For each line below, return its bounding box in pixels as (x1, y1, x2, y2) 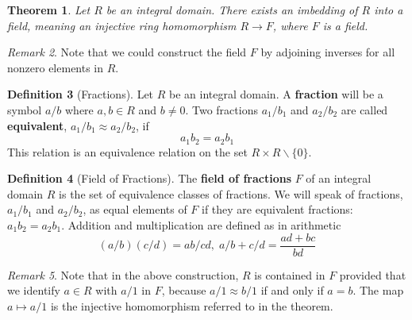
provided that (339, 266, 406, 283)
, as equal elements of (83, 201, 187, 218)
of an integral (306, 170, 372, 187)
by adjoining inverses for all (260, 44, 395, 60)
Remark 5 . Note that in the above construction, (7, 266, 239, 283)
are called (341, 101, 388, 118)
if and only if (260, 282, 324, 299)
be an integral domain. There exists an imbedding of (106, 2, 358, 17)
